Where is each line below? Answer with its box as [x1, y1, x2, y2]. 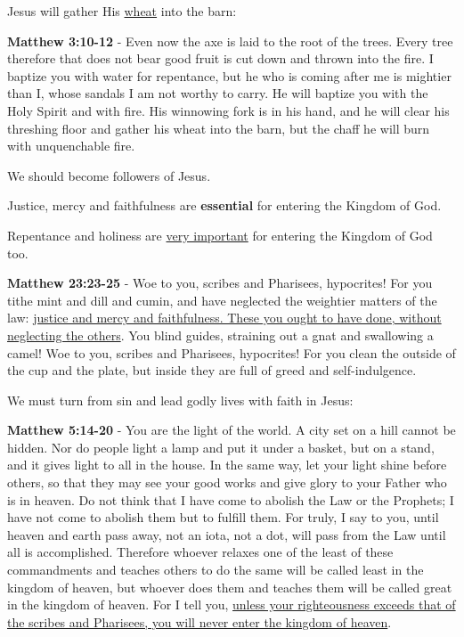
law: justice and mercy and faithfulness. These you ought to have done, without [7, 308, 442, 327]
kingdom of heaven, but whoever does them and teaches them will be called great [7, 577, 452, 596]
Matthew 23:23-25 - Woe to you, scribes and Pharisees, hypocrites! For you [7, 274, 433, 292]
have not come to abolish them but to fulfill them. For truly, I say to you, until [7, 508, 439, 527]
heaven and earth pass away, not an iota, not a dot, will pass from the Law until [7, 525, 446, 543]
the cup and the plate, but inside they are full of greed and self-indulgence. [7, 361, 417, 380]
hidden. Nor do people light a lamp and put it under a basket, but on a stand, [7, 437, 435, 456]
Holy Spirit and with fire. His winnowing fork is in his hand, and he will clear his [7, 101, 450, 119]
